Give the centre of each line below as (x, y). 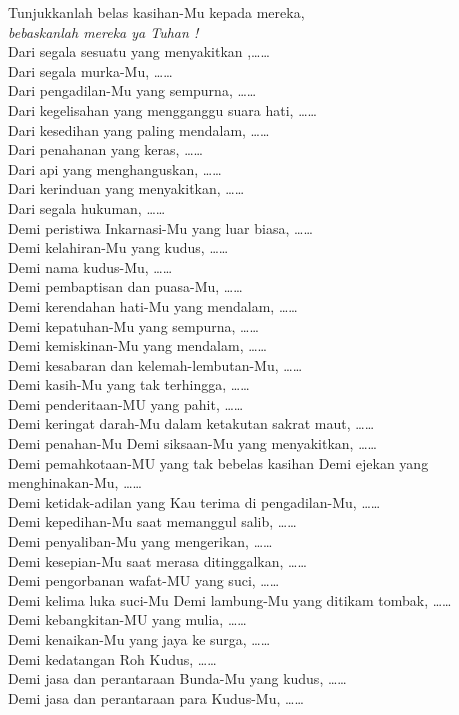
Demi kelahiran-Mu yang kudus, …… (118, 247)
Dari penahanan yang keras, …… (105, 149)
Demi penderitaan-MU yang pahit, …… (126, 403)
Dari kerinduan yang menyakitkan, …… (126, 188)
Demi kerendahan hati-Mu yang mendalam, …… (153, 305)
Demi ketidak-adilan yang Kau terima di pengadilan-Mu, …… (194, 501)
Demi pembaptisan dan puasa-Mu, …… (125, 286)
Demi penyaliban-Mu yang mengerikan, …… (140, 541)
